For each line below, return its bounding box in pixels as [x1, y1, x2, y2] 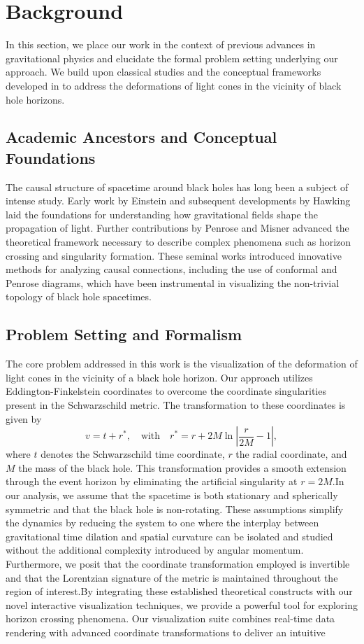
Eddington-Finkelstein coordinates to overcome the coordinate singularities [6, 384, 326, 398]
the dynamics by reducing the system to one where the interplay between [6, 515, 319, 530]
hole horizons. [6, 92, 65, 106]
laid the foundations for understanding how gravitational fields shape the [6, 206, 318, 221]
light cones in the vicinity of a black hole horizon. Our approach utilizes [6, 370, 313, 384]
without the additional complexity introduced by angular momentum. [6, 542, 304, 557]
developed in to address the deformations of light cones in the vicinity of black [6, 78, 342, 92]
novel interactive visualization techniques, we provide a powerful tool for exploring [6, 597, 358, 612]
